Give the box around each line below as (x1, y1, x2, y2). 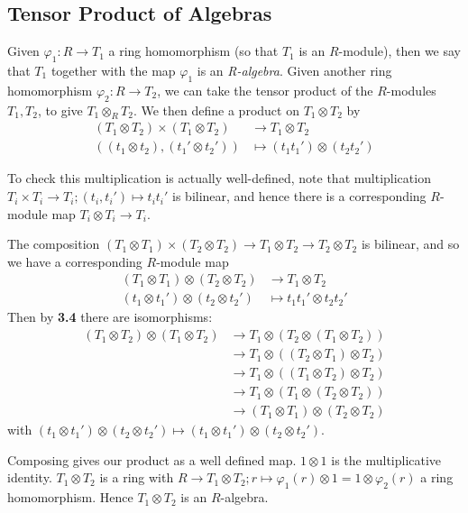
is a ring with (99, 468, 174, 487)
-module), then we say (338, 41, 461, 60)
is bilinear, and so (361, 234, 460, 253)
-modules (386, 80, 436, 99)
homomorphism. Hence (7, 488, 133, 507)
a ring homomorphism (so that (108, 41, 279, 60)
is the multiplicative (331, 450, 442, 469)
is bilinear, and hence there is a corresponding (172, 187, 427, 206)
